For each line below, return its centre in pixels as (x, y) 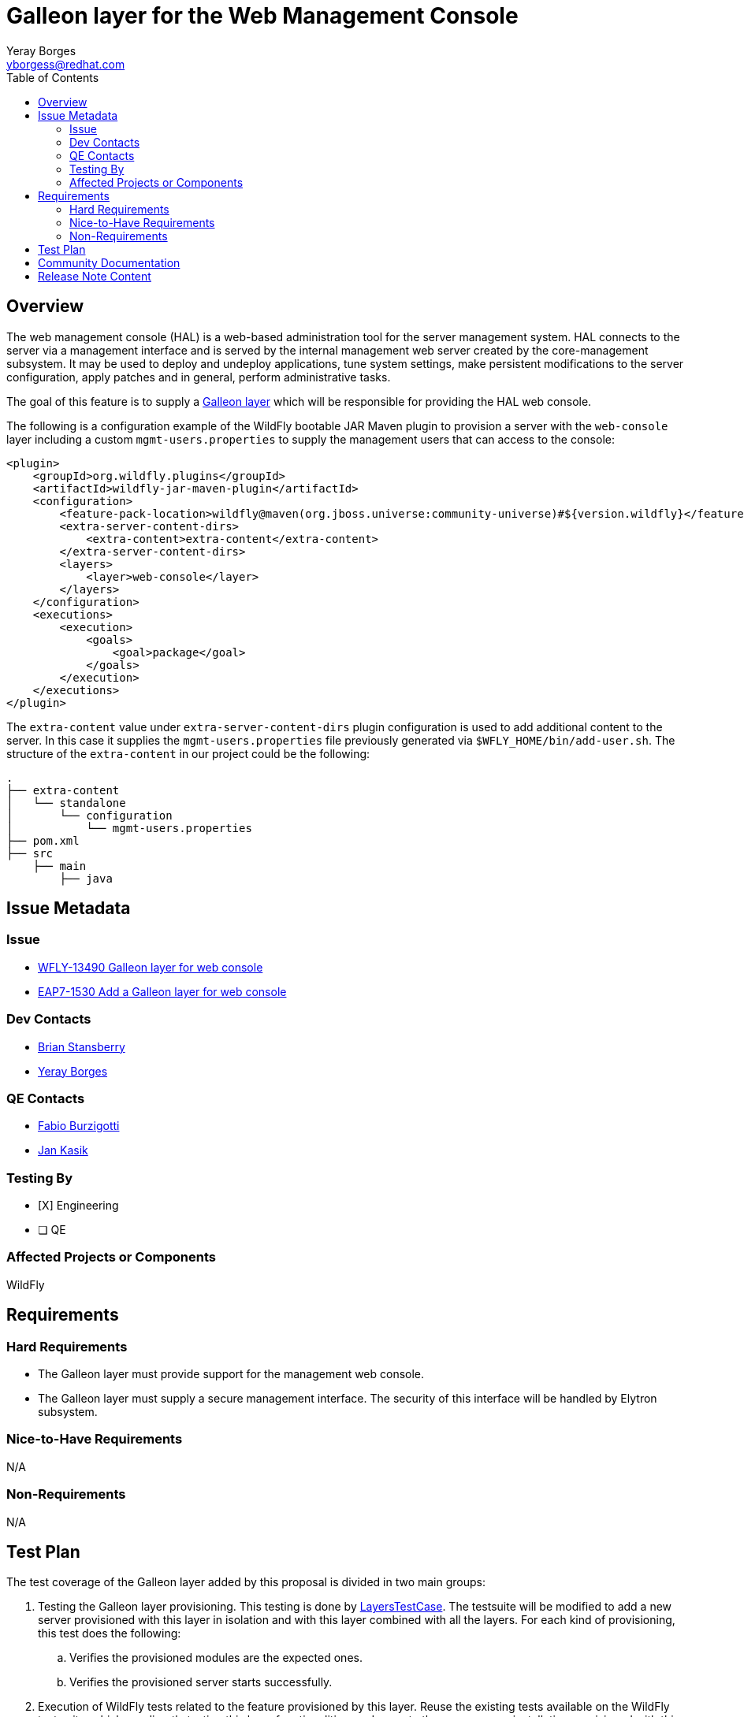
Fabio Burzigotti (79, 1126)
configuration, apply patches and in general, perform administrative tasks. (199, 377)
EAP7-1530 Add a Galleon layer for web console (162, 991)
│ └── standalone (66, 803)
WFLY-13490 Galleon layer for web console (151, 967)
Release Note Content (95, 276)
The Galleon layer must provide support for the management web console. (231, 1374)
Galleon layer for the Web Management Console (262, 16)
